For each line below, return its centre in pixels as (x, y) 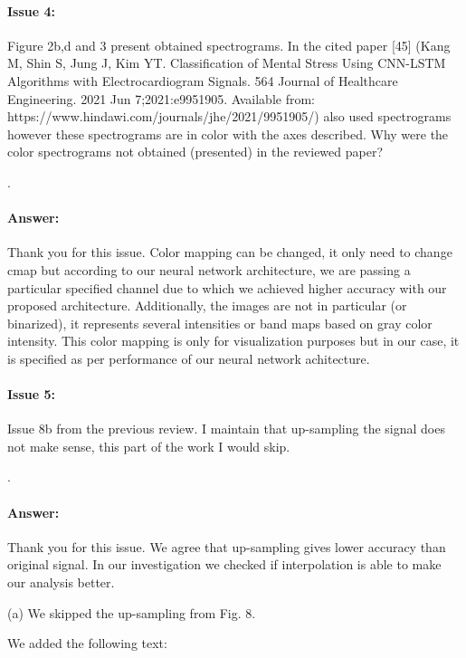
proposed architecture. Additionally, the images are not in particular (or (207, 305)
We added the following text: (87, 643)
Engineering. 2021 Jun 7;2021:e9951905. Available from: (162, 98)
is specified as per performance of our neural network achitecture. (189, 358)
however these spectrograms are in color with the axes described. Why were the (228, 134)
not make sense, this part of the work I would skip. (149, 446)
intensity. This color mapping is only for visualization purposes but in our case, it (233, 341)
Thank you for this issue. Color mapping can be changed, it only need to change (230, 252)
